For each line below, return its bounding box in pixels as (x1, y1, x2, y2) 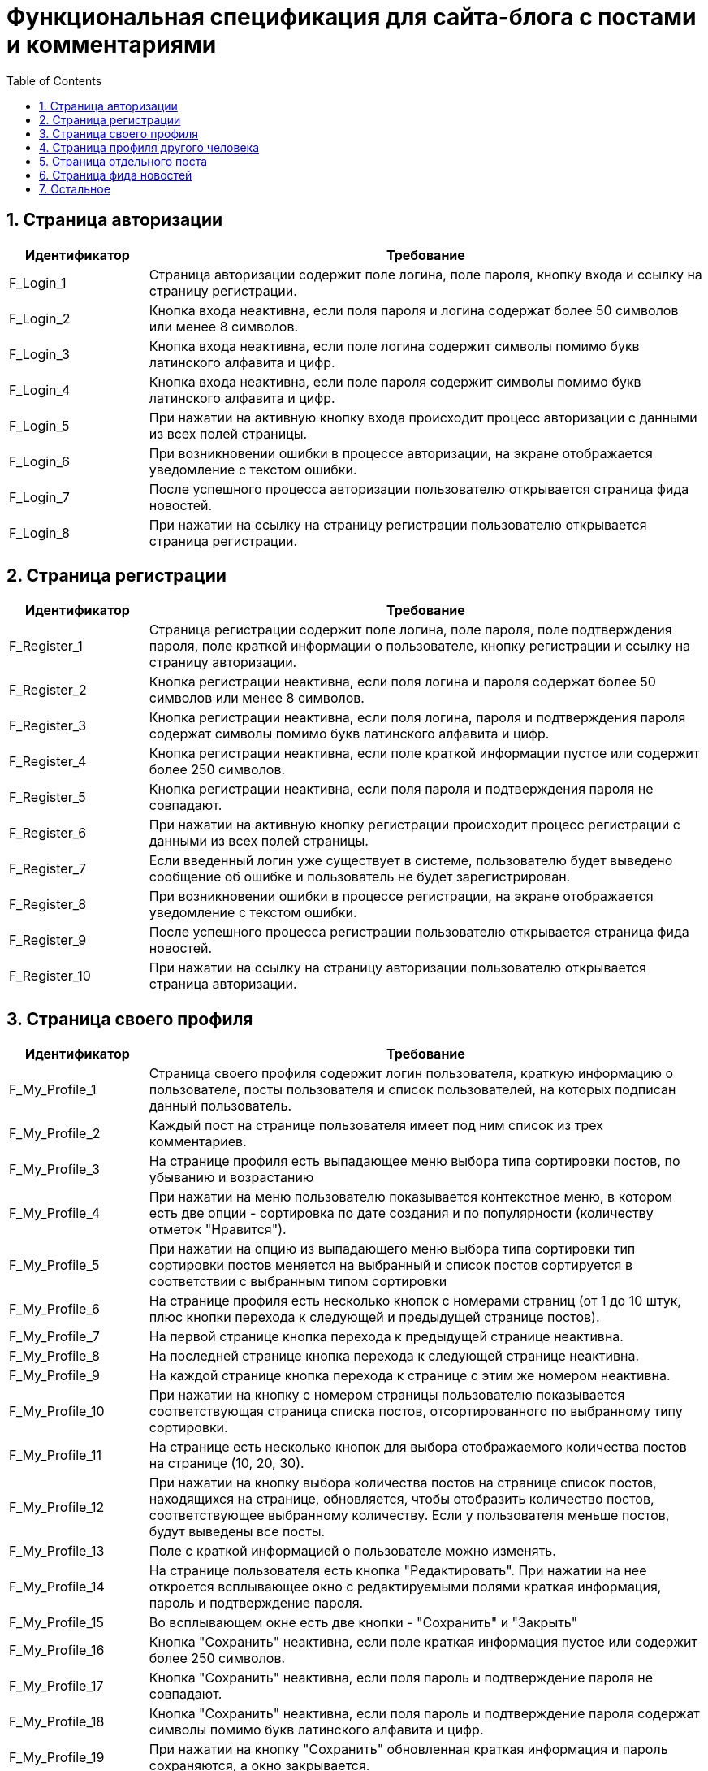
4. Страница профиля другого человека (39, 140, 260, 154)
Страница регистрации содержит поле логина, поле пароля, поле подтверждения (149, 621, 672, 639)
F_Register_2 (9, 682, 87, 699)
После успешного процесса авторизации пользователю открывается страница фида (149, 480, 689, 497)
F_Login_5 (9, 417, 70, 434)
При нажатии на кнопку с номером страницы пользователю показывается (149, 1387, 625, 1404)
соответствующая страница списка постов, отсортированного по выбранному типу (149, 1403, 683, 1420)
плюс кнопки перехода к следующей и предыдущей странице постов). (149, 1309, 600, 1326)
